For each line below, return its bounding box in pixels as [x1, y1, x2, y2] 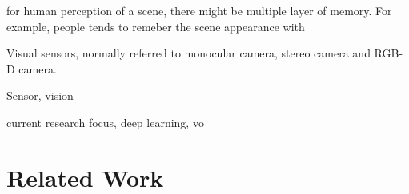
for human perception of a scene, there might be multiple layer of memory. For [6, 2, 392, 18]
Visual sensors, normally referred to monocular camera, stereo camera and [6, 45, 371, 61]
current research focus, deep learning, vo [6, 113, 204, 130]
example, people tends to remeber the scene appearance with [6, 18, 305, 34]
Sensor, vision [6, 87, 74, 104]
